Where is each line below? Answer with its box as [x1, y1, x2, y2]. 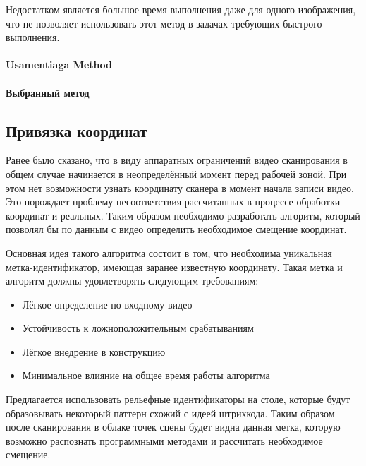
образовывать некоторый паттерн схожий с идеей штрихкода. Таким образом [6, 405, 335, 420]
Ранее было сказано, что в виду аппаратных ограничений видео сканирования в [6, 153, 348, 167]
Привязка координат [6, 119, 147, 141]
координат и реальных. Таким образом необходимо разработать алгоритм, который [6, 208, 360, 222]
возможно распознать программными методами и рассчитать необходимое [6, 433, 323, 448]
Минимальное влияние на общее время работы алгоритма [22, 368, 270, 383]
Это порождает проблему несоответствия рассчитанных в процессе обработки [6, 194, 341, 209]
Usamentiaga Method [6, 57, 112, 72]
